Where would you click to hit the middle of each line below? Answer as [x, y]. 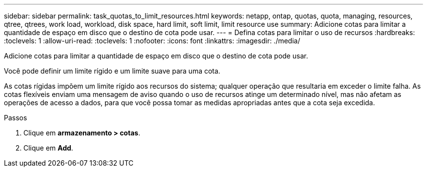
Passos [16, 118]
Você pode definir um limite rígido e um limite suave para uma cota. [112, 71]
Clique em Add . [49, 148]
